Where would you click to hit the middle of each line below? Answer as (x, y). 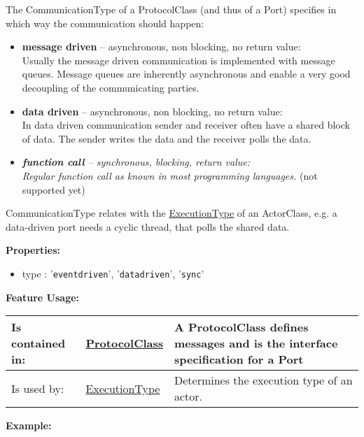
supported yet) (54, 189)
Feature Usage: (43, 297)
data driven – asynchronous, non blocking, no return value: (152, 111)
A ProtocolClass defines (241, 327)
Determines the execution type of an (264, 380)
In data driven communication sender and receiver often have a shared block (186, 125)
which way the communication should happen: (105, 23)
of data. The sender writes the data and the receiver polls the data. (167, 138)
